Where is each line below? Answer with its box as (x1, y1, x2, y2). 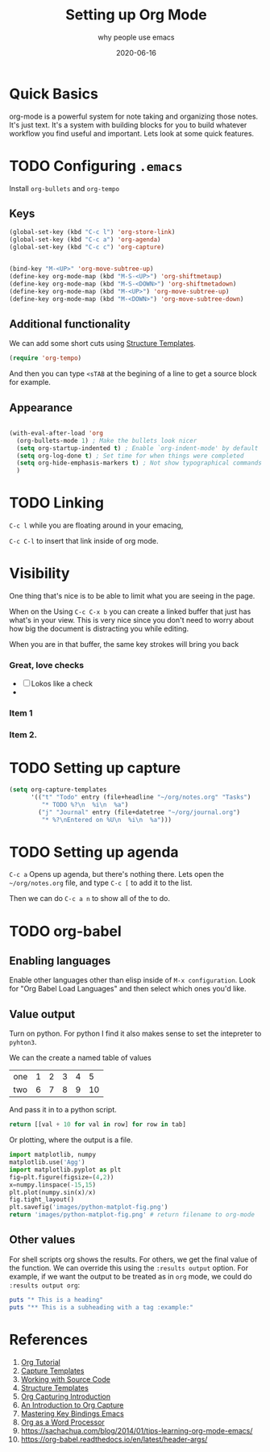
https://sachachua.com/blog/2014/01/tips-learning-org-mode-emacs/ (20, 1425, 253, 1435)
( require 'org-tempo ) (9, 354, 82, 362)
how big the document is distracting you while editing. (9, 624, 189, 634)
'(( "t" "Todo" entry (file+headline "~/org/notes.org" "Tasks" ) (30, 793, 251, 802)
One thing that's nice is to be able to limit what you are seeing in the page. (9, 591, 255, 601)
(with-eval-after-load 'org (9, 429, 104, 437)
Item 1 (9, 707, 33, 719)
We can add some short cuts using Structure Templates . (9, 339, 196, 348)
